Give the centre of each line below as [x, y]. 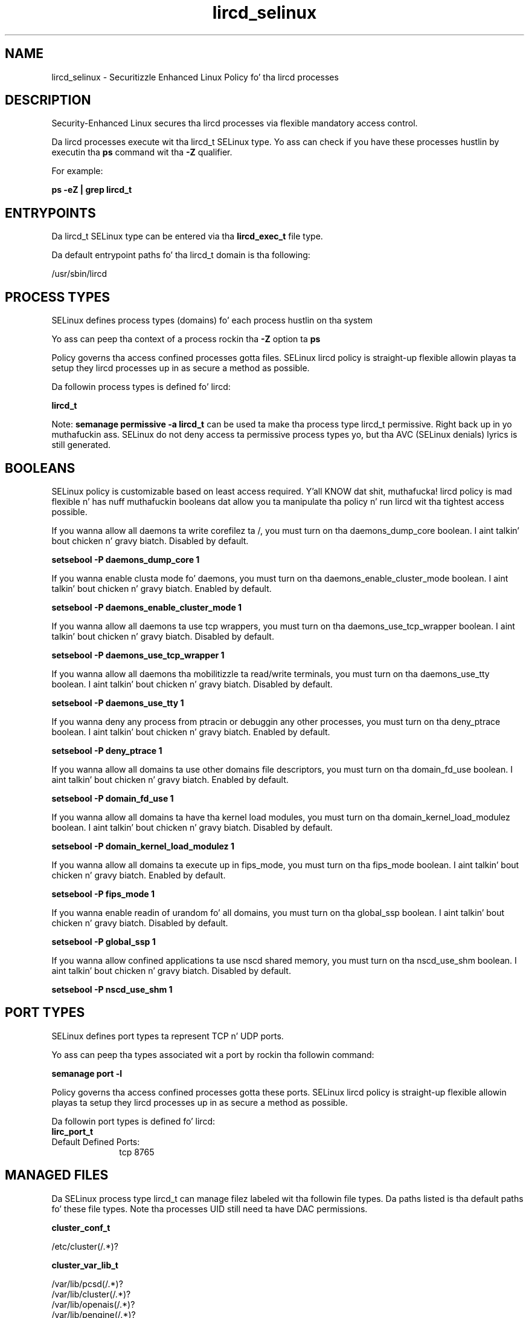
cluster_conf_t [81, 1227]
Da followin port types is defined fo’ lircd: [133, 1121]
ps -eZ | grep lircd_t [92, 190]
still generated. [81, 445]
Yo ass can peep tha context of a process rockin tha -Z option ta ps [186, 339]
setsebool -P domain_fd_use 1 [113, 798]
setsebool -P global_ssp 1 [104, 941]
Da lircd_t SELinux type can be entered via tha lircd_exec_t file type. [187, 236]
